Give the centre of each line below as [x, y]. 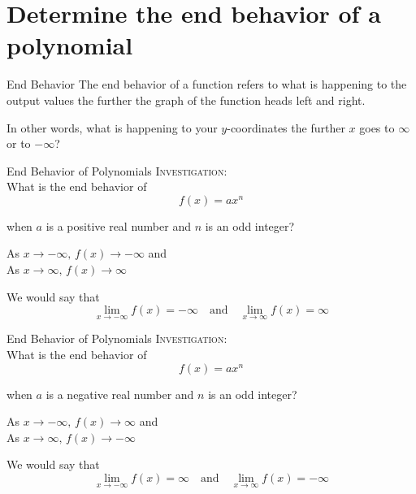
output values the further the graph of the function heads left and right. [186, 100]
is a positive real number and [118, 225]
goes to [377, 127]
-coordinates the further [286, 127]
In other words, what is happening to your [112, 127]
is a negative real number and [120, 394]
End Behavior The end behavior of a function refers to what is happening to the [207, 84]
